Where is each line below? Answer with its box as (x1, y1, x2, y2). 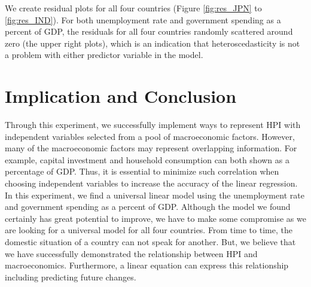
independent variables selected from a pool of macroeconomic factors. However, (5, 130, 295, 142)
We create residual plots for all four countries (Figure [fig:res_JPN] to (5, 2, 262, 14)
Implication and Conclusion (5, 84, 237, 108)
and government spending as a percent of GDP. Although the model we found (5, 200, 291, 213)
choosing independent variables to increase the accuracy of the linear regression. (5, 177, 298, 190)
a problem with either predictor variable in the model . (5, 48, 203, 61)
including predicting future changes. (5, 270, 136, 283)
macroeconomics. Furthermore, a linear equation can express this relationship (5, 259, 289, 271)
